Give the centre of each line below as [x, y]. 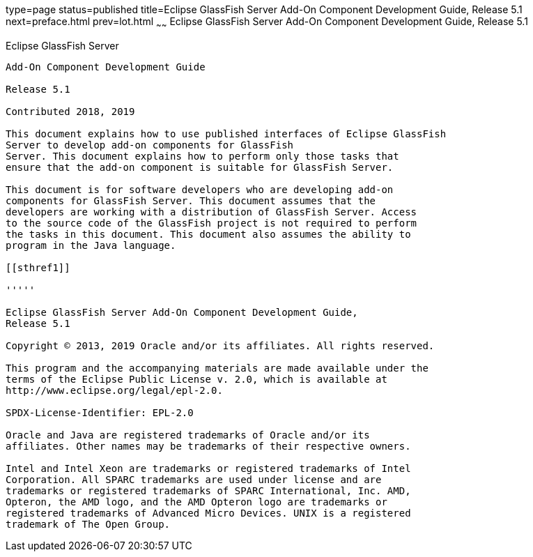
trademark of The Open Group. [88, 524]
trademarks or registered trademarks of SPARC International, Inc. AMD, [208, 490]
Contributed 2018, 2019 [70, 111]
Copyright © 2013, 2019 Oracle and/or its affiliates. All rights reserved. [220, 345]
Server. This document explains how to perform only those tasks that [202, 156]
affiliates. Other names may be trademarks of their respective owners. [208, 446]
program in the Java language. [91, 245]
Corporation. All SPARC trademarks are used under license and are [194, 479]
